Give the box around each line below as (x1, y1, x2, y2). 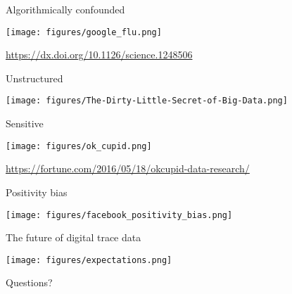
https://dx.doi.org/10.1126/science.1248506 (6, 47, 193, 62)
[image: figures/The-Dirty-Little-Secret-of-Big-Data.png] (6, 96, 288, 106)
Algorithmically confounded (6, 2, 125, 16)
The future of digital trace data (6, 230, 141, 245)
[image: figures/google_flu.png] (6, 27, 162, 37)
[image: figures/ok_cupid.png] (6, 141, 152, 151)
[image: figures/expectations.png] (6, 255, 172, 265)
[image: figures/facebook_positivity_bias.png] (6, 210, 233, 220)
